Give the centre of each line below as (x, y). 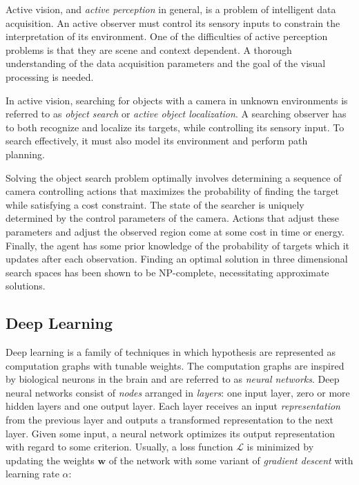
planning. (25, 154)
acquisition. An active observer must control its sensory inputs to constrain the (173, 22)
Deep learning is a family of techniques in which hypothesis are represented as (171, 352)
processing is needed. (50, 76)
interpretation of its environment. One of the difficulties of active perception (167, 36)
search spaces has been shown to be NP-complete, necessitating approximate (167, 272)
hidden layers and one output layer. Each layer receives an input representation (173, 406)
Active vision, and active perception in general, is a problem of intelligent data (171, 9)
